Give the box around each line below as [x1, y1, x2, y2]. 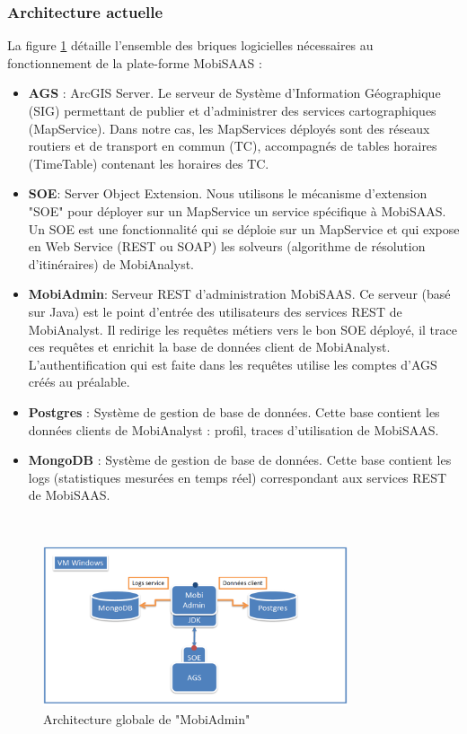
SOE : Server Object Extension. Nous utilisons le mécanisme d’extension [28, 184, 427, 203]
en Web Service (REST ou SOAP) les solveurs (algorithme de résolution [28, 237, 426, 256]
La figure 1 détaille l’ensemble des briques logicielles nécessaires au [7, 36, 374, 55]
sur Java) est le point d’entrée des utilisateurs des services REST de [28, 301, 402, 320]
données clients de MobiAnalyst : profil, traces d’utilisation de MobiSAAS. [28, 420, 439, 439]
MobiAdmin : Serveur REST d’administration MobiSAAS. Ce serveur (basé [28, 284, 451, 303]
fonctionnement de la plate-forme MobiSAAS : [7, 53, 262, 72]
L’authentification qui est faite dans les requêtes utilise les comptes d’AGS [28, 354, 437, 373]
